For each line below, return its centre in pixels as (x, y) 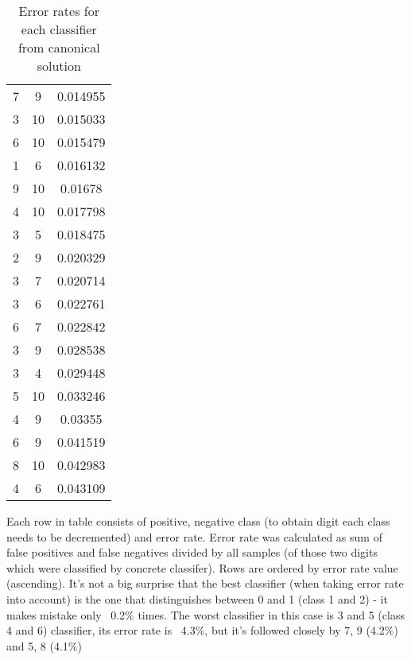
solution (59, 66)
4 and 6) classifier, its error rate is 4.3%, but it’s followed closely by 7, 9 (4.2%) (202, 630)
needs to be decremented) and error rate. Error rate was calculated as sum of (194, 536)
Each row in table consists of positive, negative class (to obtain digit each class (198, 521)
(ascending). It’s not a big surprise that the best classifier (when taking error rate (205, 583)
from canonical (59, 47)
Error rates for (59, 11)
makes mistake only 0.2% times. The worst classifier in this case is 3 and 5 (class (205, 614)
